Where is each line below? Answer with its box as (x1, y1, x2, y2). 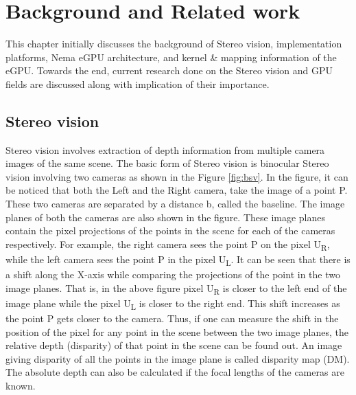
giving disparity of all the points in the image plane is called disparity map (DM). (5, 351, 350, 365)
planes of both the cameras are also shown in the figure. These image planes (5, 210, 326, 224)
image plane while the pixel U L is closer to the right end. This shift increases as (5, 295, 340, 312)
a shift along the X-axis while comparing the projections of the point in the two (5, 267, 340, 282)
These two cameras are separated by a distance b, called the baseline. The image (5, 196, 345, 211)
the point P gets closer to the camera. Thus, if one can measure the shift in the (5, 311, 339, 325)
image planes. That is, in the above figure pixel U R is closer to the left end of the (5, 280, 347, 297)
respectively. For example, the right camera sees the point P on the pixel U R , (5, 236, 330, 253)
